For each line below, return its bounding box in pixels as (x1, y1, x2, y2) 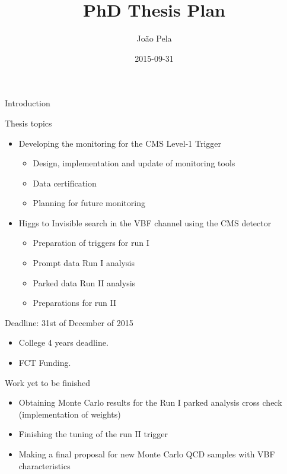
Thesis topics (5, 116, 52, 129)
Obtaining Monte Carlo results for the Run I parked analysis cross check (18, 396, 282, 409)
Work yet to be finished (5, 376, 91, 388)
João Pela (136, 32, 172, 45)
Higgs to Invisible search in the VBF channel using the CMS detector (18, 216, 272, 229)
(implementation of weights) (18, 407, 121, 420)
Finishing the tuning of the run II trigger (18, 428, 168, 440)
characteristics (18, 459, 71, 472)
